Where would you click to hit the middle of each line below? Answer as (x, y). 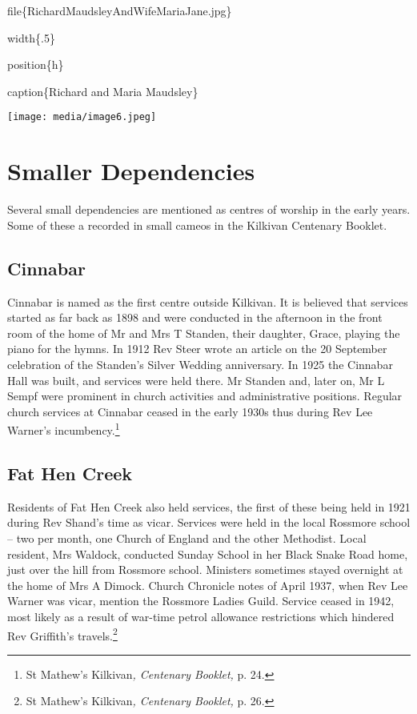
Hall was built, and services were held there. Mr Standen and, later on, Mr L (196, 380)
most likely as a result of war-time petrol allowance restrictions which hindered (201, 616)
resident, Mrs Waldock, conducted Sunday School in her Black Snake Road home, (208, 554)
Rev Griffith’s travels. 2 (62, 634)
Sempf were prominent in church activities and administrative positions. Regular (205, 396)
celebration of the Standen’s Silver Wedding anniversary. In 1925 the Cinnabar (200, 364)
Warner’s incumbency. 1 (64, 429)
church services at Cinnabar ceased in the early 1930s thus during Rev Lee (190, 411)
